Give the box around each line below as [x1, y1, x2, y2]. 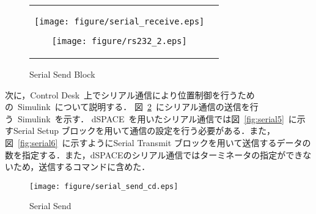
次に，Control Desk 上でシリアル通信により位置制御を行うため [5, 88, 255, 101]
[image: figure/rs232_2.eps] [51, 36, 187, 46]
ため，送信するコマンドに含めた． [13, 160, 150, 173]
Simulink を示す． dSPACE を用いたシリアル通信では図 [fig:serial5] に [17, 112, 297, 125]
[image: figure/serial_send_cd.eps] [29, 182, 178, 191]
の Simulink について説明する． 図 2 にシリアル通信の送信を [5, 100, 250, 113]
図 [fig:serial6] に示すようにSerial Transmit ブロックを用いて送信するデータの [5, 136, 311, 149]
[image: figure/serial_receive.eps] [34, 17, 205, 26]
